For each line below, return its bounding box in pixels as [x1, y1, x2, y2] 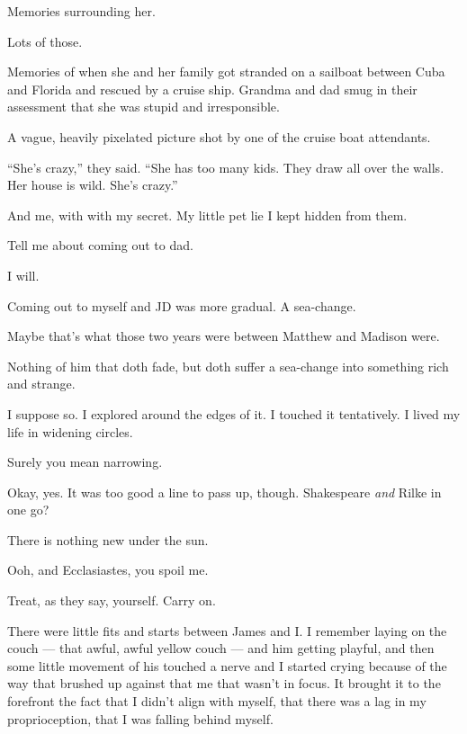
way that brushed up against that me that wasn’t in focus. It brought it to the [7, 674, 441, 693]
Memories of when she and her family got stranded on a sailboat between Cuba [7, 62, 445, 81]
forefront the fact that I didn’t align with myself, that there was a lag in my [7, 692, 427, 711]
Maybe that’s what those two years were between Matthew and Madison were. [7, 327, 440, 345]
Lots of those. [7, 31, 83, 50]
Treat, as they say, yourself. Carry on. [7, 591, 216, 610]
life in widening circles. [7, 422, 133, 441]
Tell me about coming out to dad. [7, 236, 193, 255]
